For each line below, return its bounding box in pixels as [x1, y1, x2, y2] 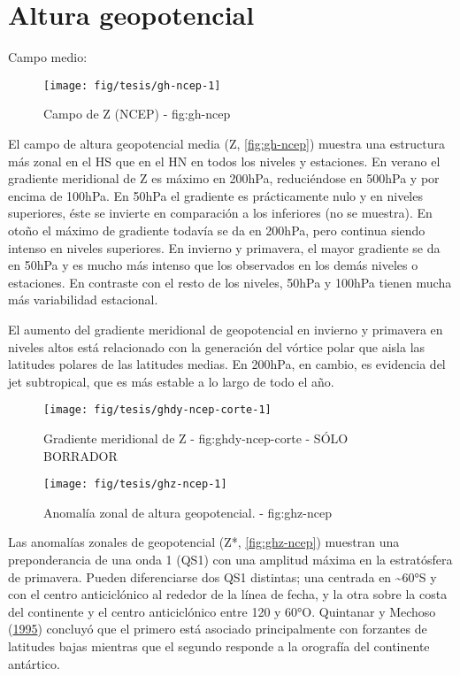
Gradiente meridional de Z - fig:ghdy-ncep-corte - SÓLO [43, 428, 349, 447]
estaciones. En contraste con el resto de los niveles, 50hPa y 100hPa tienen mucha [8, 273, 452, 291]
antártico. [8, 654, 60, 672]
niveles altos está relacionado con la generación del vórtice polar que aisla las [8, 337, 425, 356]
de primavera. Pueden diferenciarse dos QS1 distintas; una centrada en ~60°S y [8, 567, 437, 586]
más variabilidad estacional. [8, 290, 158, 309]
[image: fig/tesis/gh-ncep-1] [43, 79, 221, 92]
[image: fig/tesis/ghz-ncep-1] [43, 478, 227, 491]
